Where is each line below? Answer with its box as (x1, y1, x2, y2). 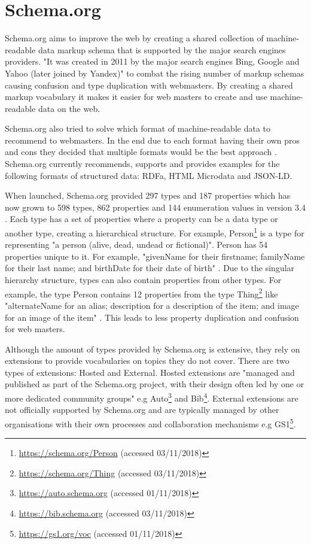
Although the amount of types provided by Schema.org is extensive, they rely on (5, 342, 300, 355)
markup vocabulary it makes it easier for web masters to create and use (5, 90, 267, 103)
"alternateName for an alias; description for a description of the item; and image (5, 299, 299, 311)
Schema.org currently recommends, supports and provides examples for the (5, 157, 280, 170)
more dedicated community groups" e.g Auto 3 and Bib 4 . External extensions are (5, 390, 298, 404)
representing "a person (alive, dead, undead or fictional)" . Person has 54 (5, 238, 268, 251)
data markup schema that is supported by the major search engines (38, 43, 286, 56)
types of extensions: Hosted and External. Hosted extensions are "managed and (5, 366, 295, 378)
